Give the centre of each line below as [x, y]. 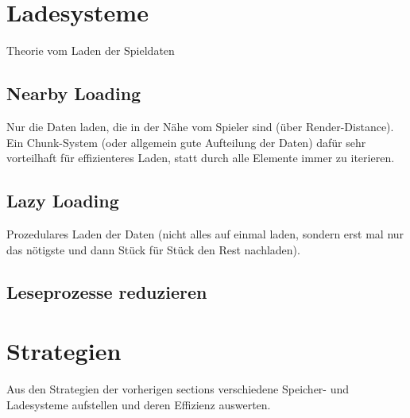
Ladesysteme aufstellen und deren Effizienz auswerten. [139, 404]
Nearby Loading [74, 93]
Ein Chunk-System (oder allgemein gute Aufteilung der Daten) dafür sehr [186, 142]
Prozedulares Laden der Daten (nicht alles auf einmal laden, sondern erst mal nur [205, 233]
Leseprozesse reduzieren [107, 292]
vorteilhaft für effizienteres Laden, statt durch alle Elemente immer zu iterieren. [201, 158]
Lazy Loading [63, 201]
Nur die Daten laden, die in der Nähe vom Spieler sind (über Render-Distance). [200, 126]
